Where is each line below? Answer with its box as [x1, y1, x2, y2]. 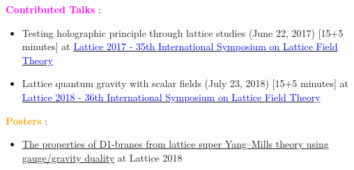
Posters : [6, 113, 48, 127]
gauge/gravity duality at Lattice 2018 [22, 150, 183, 164]
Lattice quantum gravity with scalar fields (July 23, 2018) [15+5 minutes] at [22, 76, 348, 91]
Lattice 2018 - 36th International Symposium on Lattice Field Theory [22, 89, 321, 104]
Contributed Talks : [6, 2, 101, 16]
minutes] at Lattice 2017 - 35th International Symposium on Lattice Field [22, 39, 338, 54]
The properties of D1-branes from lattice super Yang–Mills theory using [22, 137, 329, 151]
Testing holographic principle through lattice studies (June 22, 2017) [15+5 [22, 25, 344, 40]
